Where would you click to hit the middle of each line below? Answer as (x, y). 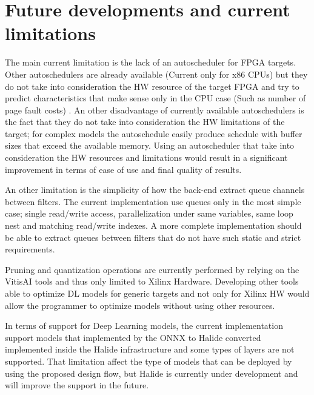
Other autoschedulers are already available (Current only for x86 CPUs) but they (156, 74)
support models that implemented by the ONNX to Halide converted (133, 337)
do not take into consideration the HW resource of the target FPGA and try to (152, 86)
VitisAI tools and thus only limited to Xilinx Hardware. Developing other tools (152, 281)
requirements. (30, 249)
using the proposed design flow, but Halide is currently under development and (152, 373)
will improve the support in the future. (77, 385)
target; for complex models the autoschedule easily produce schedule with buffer (154, 133)
